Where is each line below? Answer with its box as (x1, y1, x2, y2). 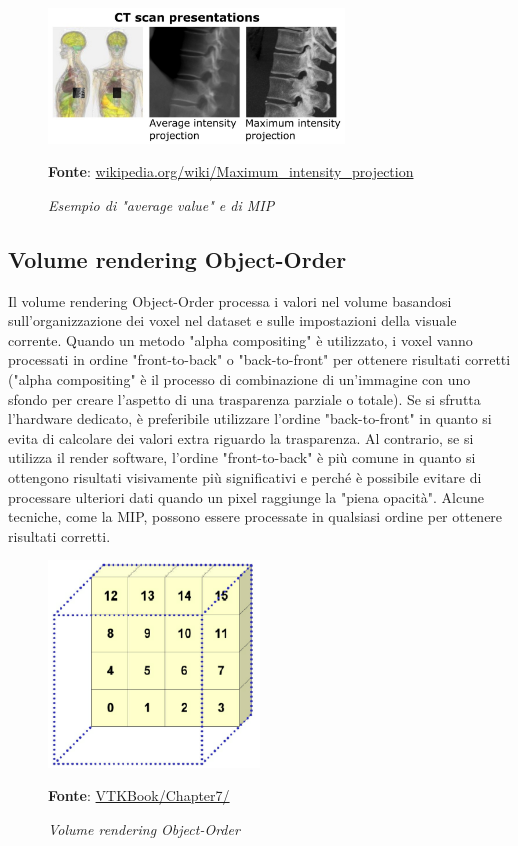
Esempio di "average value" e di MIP (48, 194, 275, 215)
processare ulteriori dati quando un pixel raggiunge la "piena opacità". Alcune (8, 486, 484, 507)
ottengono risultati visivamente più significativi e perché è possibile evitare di (8, 466, 482, 487)
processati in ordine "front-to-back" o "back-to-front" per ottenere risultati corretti (8, 349, 511, 370)
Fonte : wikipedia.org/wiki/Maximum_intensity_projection (48, 161, 414, 182)
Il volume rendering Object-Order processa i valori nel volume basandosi (8, 290, 452, 311)
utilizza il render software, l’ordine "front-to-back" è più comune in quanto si (8, 447, 476, 468)
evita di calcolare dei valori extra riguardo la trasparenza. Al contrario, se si (8, 427, 474, 448)
